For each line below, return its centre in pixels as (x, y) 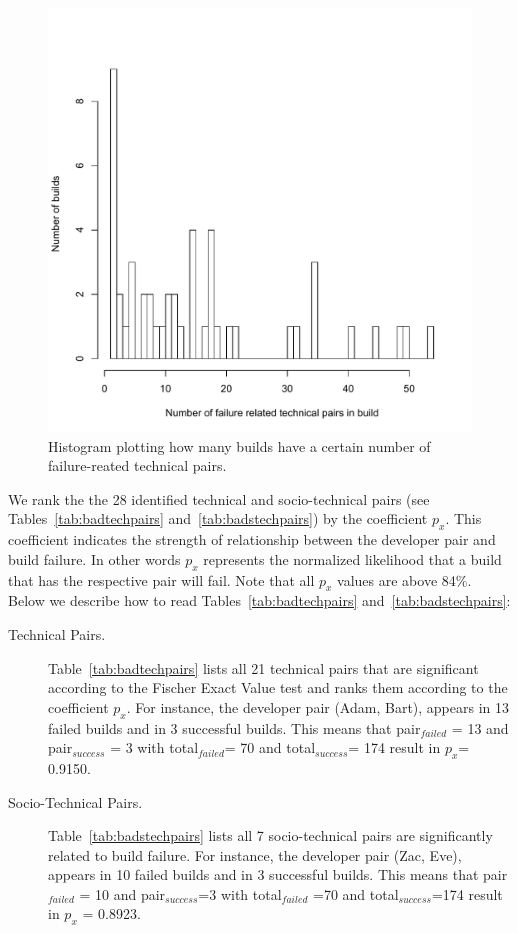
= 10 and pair (122, 893)
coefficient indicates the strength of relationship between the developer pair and (252, 539)
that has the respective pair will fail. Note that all (161, 579)
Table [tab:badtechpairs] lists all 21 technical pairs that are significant (263, 667)
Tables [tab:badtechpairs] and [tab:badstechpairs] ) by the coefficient (218, 518)
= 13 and (480, 727)
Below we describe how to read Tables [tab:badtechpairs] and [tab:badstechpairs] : (259, 600)
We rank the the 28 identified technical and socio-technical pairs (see (219, 498)
